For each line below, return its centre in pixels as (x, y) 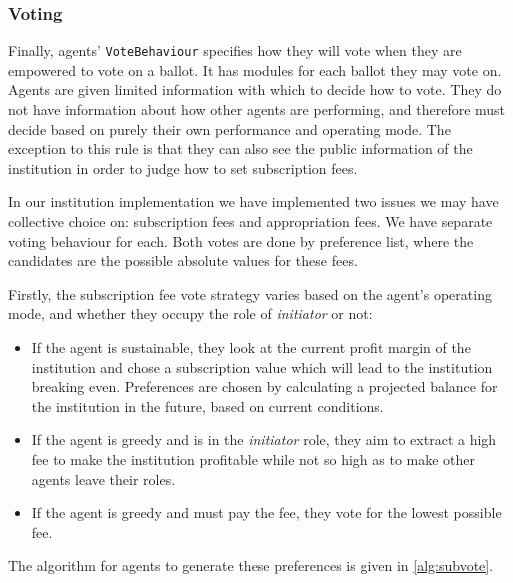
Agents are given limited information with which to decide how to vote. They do (255, 89)
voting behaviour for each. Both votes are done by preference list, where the (241, 240)
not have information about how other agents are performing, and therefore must (257, 109)
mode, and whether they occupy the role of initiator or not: (190, 313)
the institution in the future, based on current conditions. (207, 405)
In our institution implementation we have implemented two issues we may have (253, 201)
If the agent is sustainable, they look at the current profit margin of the (251, 347)
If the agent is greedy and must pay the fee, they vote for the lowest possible (266, 512)
